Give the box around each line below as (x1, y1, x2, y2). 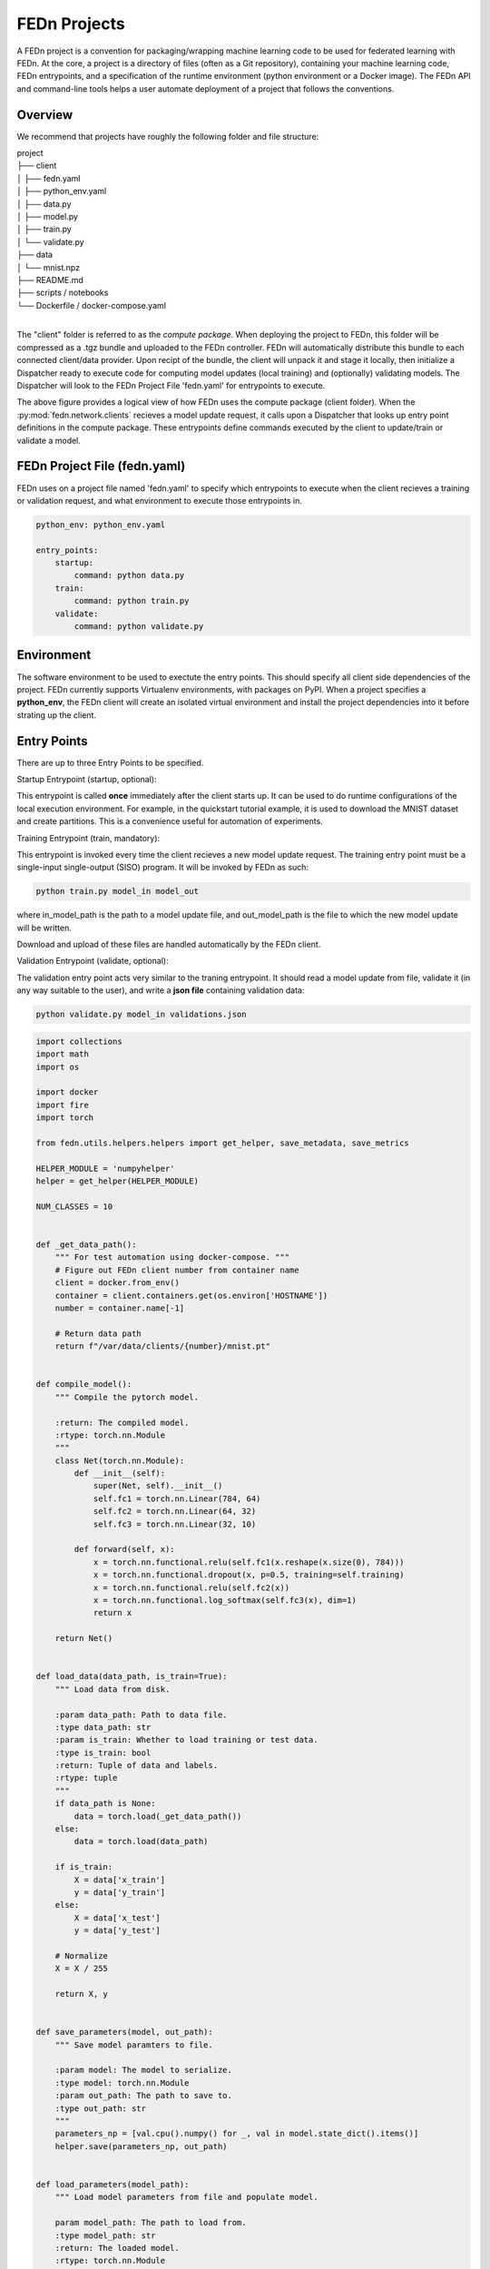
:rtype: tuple (54, 1773, 118, 1783)
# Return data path (54, 1328, 142, 1339)
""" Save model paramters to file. (54, 2039, 213, 2050)
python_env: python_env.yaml (35, 519, 166, 530)
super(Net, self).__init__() (93, 1480, 223, 1491)
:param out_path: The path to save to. (54, 2090, 233, 2101)
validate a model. (16, 435, 82, 446)
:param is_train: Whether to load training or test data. (54, 1734, 318, 1745)
